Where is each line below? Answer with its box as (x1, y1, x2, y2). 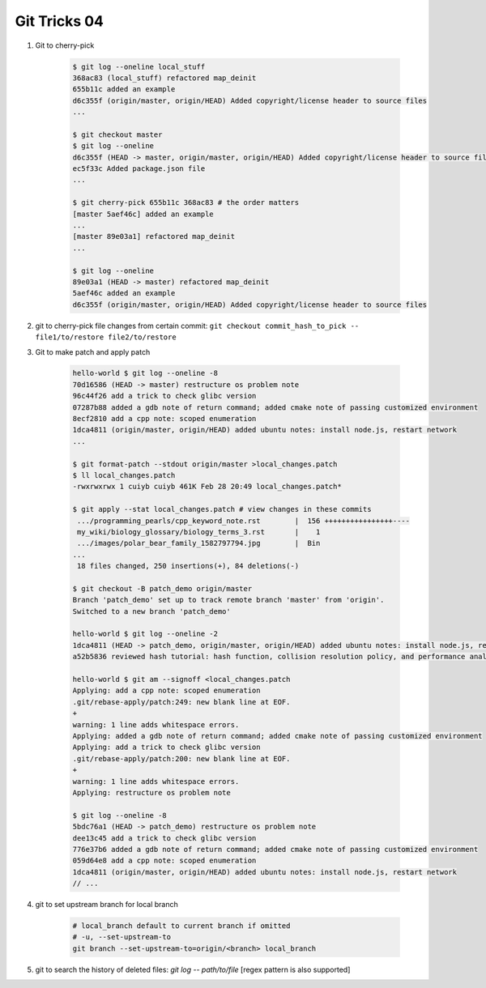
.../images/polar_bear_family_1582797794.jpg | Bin (77, 539, 321, 548)
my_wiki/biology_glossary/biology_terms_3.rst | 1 (77, 527, 321, 536)
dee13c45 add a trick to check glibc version (72, 833, 257, 842)
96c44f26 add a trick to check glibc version (72, 391, 257, 401)
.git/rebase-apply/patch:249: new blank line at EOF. (72, 697, 291, 706)
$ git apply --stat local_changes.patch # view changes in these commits (72, 505, 372, 514)
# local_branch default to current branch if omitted (72, 922, 291, 931)
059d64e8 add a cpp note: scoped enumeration (72, 856, 257, 866)
